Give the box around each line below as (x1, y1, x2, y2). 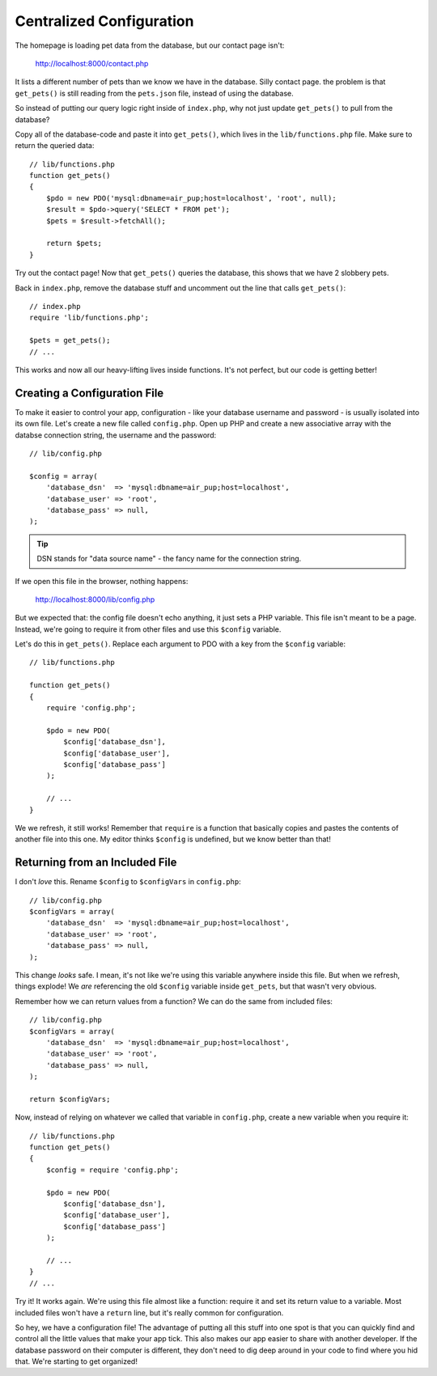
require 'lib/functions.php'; (29, 313, 150, 323)
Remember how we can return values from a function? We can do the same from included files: (15, 996, 333, 1006)
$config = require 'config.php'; (45, 1165, 180, 1175)
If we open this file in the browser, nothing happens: (15, 576, 189, 586)
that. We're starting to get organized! (15, 1357, 138, 1366)
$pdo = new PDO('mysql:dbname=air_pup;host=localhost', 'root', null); (45, 193, 337, 202)
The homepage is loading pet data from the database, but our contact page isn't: (15, 40, 285, 50)
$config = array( (29, 472, 98, 481)
